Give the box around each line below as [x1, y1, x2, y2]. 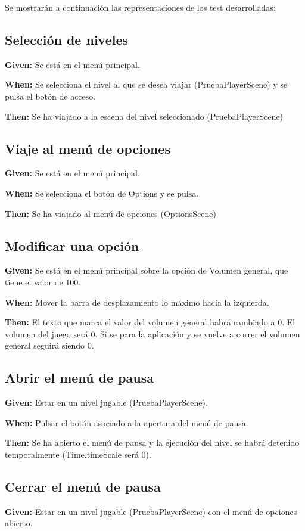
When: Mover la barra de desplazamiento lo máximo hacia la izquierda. [5, 296, 269, 308]
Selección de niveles [5, 30, 129, 48]
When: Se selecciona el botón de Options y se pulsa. [5, 187, 199, 199]
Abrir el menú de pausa [5, 368, 154, 387]
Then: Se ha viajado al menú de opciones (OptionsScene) [5, 207, 216, 219]
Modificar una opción [5, 236, 139, 254]
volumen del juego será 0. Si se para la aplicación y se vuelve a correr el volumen [5, 327, 300, 340]
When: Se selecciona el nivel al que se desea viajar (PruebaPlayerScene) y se [5, 78, 288, 91]
